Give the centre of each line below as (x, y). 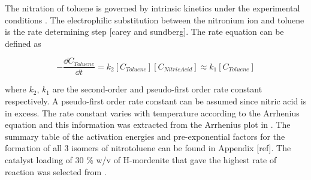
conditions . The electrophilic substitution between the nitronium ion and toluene (155, 19)
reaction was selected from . (56, 171)
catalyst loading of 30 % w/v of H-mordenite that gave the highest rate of (141, 160)
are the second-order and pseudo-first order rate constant (157, 89)
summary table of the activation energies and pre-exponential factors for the (145, 136)
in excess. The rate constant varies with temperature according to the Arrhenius (152, 112)
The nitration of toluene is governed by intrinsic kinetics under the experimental (153, 8)
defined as (23, 43)
